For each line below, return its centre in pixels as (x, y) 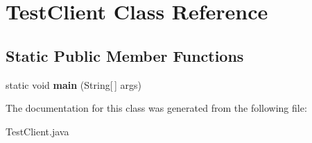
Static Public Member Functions (125, 55)
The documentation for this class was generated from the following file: (156, 108)
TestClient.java (37, 131)
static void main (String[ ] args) (73, 84)
